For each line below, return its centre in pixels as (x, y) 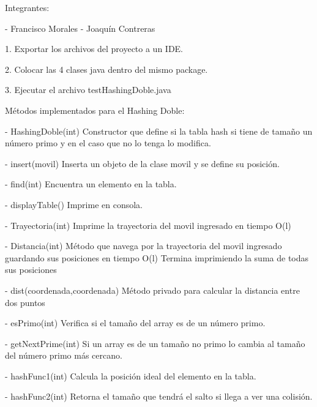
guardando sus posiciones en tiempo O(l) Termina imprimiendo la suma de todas (157, 257)
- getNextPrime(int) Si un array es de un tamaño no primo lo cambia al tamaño (155, 343)
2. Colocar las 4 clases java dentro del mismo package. (106, 69)
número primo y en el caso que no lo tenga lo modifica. (108, 143)
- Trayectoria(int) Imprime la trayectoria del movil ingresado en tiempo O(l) (148, 225)
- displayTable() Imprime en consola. (74, 204)
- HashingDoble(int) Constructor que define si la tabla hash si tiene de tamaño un (159, 131)
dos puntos (25, 302)
